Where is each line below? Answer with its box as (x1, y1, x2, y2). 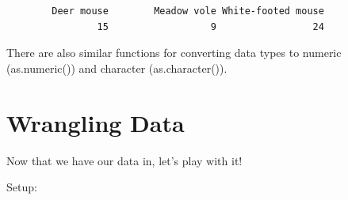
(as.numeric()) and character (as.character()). (6, 59, 228, 76)
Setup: (6, 179, 37, 195)
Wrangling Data (6, 106, 185, 138)
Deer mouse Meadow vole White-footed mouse (52, 6, 324, 17)
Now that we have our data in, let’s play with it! (6, 152, 243, 168)
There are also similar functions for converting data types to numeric (6, 44, 342, 61)
